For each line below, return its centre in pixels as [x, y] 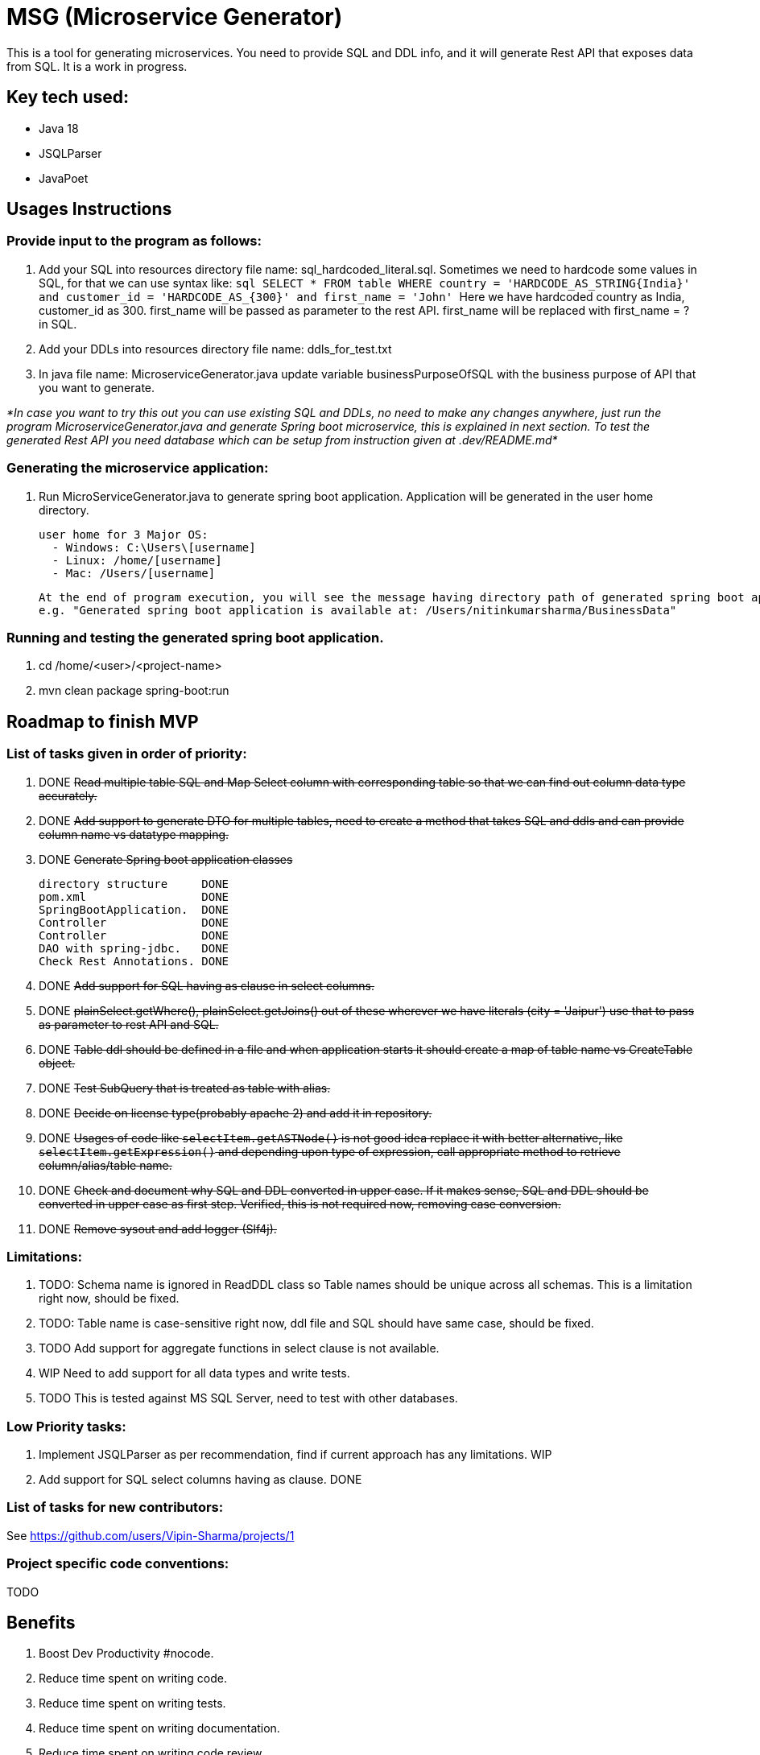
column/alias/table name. [105, 1165]
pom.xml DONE [134, 896]
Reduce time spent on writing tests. [132, 1703]
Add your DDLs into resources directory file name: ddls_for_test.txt [215, 349]
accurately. [68, 795]
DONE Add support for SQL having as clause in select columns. [207, 985]
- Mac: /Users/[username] [134, 573]
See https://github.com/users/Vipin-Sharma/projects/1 [151, 1535]
